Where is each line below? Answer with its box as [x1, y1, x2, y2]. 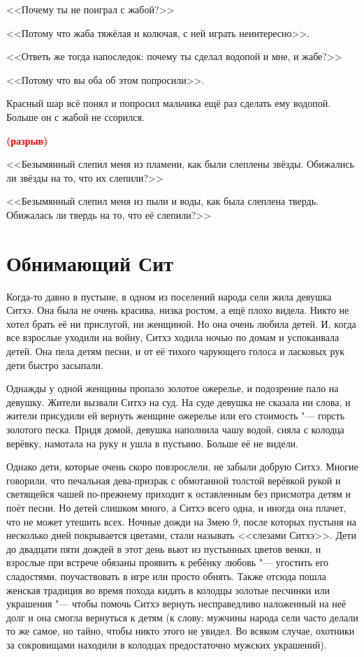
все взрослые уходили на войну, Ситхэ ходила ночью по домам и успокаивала [6, 330, 340, 345]
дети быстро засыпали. [6, 357, 103, 372]
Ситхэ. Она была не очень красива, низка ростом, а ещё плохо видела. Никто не [6, 303, 349, 317]
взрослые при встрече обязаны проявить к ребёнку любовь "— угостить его [6, 555, 329, 570]
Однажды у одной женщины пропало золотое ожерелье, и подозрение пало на [6, 381, 339, 396]
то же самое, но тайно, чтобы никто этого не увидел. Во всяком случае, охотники [6, 623, 355, 638]
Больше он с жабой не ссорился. [6, 109, 145, 124]
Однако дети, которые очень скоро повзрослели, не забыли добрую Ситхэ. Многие [6, 459, 358, 474]
